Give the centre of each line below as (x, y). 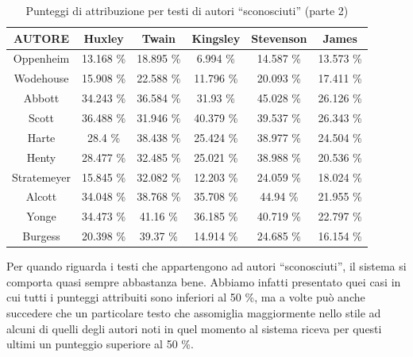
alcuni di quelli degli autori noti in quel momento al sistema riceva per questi (194, 328)
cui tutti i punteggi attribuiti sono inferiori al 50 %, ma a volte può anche (186, 297)
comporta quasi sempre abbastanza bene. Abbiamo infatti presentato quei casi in (204, 281)
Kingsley (216, 38)
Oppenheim (41, 58)
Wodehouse (41, 78)
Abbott (41, 98)
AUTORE (41, 38)
